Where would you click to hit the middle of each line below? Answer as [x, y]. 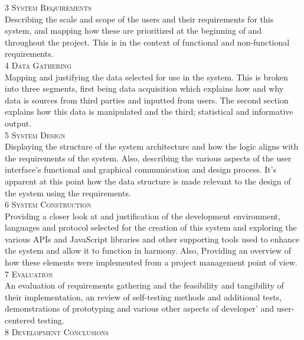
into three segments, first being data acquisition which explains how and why [144, 88]
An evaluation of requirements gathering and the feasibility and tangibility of [144, 285]
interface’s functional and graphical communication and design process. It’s [141, 169]
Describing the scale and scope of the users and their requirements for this [139, 19]
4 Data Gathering [38, 65]
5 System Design [35, 135]
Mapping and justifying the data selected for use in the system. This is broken [146, 77]
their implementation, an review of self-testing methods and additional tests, [143, 297]
